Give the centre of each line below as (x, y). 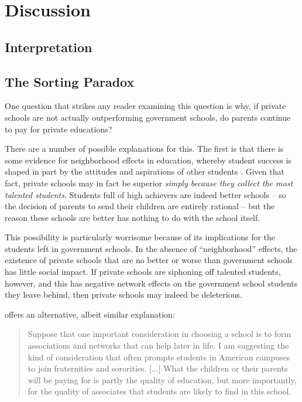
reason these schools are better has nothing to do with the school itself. (133, 217)
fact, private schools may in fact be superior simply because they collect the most (149, 183)
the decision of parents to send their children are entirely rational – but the (140, 206)
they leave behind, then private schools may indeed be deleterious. (123, 294)
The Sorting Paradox (70, 81)
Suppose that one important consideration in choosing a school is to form (159, 334)
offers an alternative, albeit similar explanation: (90, 314)
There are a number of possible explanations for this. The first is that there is (144, 149)
